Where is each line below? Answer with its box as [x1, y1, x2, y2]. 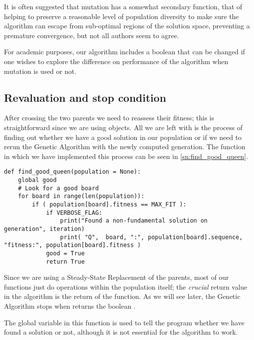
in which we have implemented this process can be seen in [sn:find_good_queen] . [4, 151, 248, 161]
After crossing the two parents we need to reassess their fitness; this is [4, 113, 214, 123]
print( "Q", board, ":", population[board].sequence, [60, 233, 243, 241]
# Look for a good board [18, 184, 99, 192]
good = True [46, 249, 85, 257]
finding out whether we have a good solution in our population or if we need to [4, 132, 242, 142]
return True [46, 258, 85, 265]
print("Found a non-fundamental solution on [60, 217, 208, 225]
